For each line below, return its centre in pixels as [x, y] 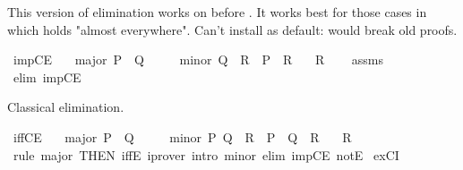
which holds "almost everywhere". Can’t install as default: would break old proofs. [232, 29]
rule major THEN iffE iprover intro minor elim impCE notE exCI [206, 154]
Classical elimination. [66, 107]
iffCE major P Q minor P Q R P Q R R [182, 136]
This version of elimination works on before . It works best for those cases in [217, 12]
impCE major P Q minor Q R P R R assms [198, 59]
